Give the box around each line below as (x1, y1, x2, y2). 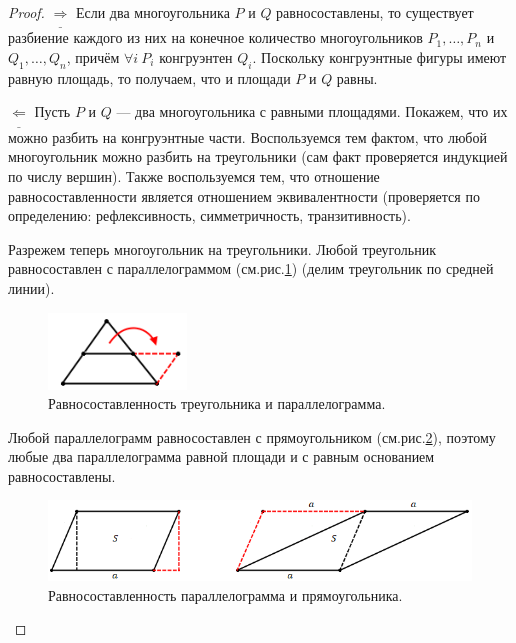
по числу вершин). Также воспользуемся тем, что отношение (8, 165, 380, 186)
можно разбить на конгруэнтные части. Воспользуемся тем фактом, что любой (8, 126, 487, 147)
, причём (66, 46, 120, 67)
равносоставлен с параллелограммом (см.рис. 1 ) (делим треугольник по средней (8, 258, 494, 279)
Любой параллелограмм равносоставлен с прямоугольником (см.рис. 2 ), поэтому (8, 426, 496, 447)
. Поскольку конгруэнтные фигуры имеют (252, 46, 507, 67)
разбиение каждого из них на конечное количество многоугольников (8, 27, 423, 48)
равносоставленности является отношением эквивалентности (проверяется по (8, 185, 480, 206)
